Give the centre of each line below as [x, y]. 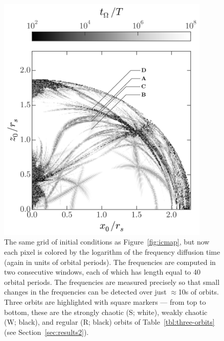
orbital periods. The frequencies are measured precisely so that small [112, 282]
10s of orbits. [198, 292]
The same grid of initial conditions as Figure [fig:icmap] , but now [107, 242]
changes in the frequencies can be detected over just [85, 292]
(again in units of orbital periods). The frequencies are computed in [110, 262]
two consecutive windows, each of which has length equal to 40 [103, 272]
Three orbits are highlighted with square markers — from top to [105, 301]
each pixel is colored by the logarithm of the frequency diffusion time [112, 252]
